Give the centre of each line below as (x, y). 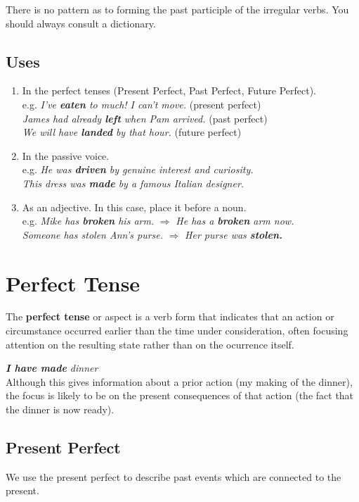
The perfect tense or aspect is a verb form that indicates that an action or (170, 316)
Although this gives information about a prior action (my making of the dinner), (179, 381)
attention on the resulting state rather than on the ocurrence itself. (150, 344)
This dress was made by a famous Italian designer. (133, 183)
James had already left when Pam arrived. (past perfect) (145, 118)
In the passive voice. (66, 155)
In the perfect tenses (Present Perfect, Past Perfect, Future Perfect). (169, 90)
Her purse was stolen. (234, 234)
